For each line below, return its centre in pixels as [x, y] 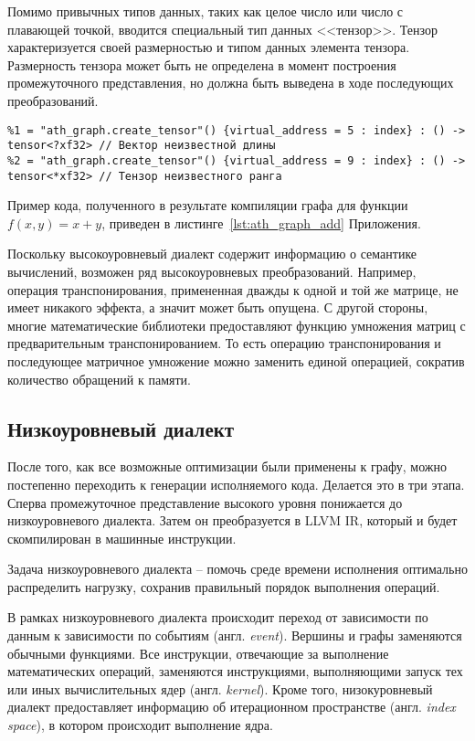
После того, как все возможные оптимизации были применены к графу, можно [227, 466]
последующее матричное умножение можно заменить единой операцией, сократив [236, 360]
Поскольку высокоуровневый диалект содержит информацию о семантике [212, 254]
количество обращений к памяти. [99, 379]
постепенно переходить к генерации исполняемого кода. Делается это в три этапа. [236, 484]
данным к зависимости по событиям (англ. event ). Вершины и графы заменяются [235, 635]
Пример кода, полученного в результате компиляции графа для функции [208, 205]
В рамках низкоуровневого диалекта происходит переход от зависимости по [218, 617]
